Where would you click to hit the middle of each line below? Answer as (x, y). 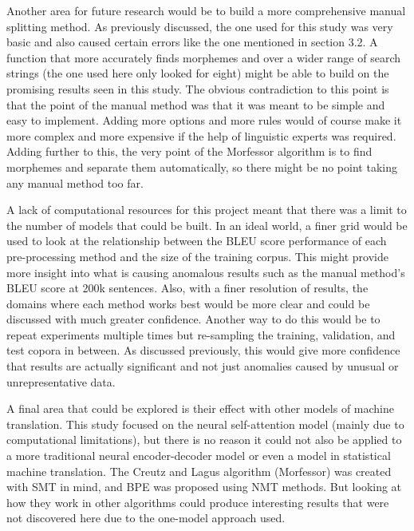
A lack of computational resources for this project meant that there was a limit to (207, 210)
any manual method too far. (75, 182)
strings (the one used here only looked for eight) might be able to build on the (198, 73)
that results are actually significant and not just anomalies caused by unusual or (203, 366)
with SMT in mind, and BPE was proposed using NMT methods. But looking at (204, 487)
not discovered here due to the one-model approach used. (146, 518)
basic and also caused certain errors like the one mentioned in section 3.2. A (192, 42)
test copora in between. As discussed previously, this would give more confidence (203, 350)
